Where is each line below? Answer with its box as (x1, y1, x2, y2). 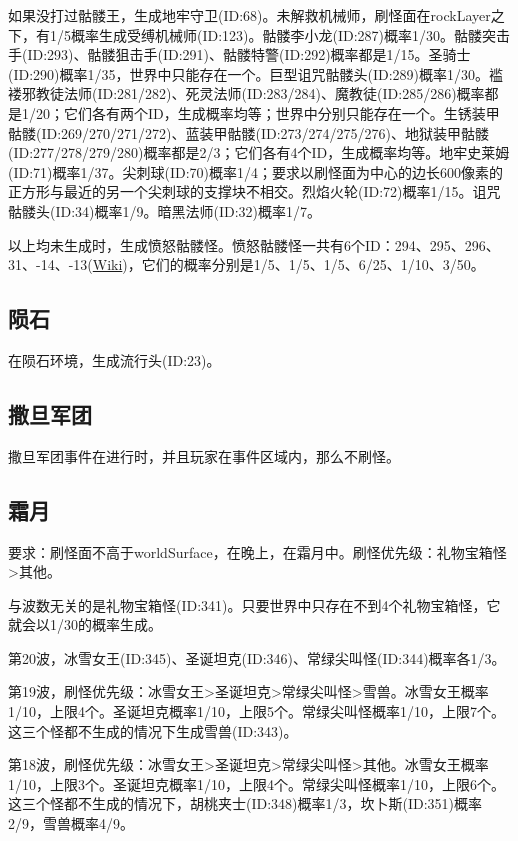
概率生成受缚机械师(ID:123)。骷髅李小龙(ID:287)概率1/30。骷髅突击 (70, 24, 511, 45)
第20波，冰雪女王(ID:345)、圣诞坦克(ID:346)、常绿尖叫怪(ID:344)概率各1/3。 (8, 647, 506, 668)
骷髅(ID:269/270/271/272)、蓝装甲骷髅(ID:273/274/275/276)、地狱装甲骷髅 (8, 122, 490, 143)
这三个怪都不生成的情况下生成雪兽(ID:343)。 (8, 720, 298, 741)
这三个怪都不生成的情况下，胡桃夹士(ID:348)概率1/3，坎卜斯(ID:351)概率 (8, 793, 483, 814)
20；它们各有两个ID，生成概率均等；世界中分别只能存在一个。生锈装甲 (35, 102, 500, 123)
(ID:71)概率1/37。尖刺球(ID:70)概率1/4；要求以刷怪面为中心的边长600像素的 (8, 161, 504, 182)
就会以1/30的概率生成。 (8, 614, 162, 635)
